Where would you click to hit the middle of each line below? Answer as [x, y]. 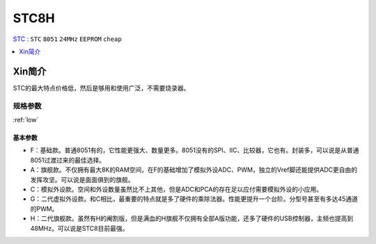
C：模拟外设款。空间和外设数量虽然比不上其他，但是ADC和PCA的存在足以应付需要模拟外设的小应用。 [177, 189]
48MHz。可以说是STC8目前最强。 [79, 228]
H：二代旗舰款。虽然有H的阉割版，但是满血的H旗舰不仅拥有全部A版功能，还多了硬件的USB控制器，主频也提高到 [192, 218]
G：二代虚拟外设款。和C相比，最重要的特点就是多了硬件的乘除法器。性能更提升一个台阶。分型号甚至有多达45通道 [194, 199]
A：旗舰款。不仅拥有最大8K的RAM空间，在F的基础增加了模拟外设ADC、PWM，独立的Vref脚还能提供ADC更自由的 [194, 170]
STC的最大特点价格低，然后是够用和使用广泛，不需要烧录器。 [101, 88]
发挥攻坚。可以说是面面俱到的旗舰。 [82, 179]
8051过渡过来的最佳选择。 [68, 160]
